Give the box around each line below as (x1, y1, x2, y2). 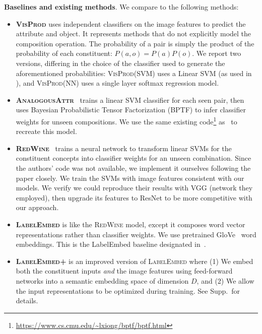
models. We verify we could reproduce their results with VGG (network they (16, 182, 253, 193)
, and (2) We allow (196, 275, 254, 286)
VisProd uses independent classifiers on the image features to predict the (16, 18, 246, 29)
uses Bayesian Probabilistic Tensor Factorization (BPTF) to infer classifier (16, 104, 246, 115)
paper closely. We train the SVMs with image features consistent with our (16, 172, 244, 183)
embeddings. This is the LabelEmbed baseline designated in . (16, 239, 206, 249)
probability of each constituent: (16, 48, 112, 58)
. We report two (192, 48, 241, 58)
